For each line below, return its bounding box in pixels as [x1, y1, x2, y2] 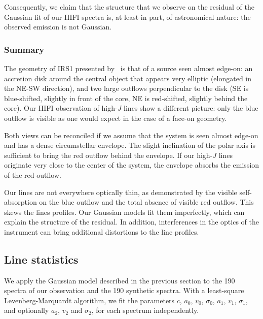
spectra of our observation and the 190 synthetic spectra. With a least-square [4, 285, 244, 296]
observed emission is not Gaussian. [4, 21, 112, 32]
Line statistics [4, 251, 79, 267]
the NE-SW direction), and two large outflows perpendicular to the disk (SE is [4, 83, 249, 93]
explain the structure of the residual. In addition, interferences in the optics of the [4, 216, 259, 227]
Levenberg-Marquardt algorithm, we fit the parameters [4, 295, 175, 305]
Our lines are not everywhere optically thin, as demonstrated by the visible [4, 186, 237, 197]
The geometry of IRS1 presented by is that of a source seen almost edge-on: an [4, 63, 253, 73]
